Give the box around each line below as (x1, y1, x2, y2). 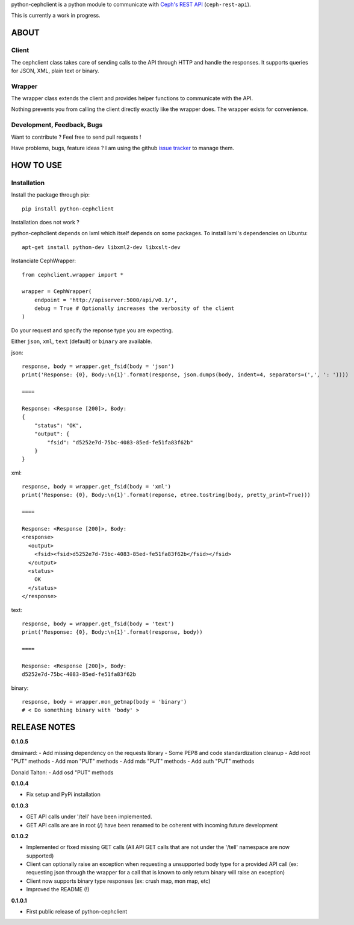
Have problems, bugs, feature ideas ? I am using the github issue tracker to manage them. (11, 145, 235, 151)
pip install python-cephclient (22, 205, 114, 212)
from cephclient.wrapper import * (22, 271, 123, 278)
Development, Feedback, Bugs (11, 121, 103, 129)
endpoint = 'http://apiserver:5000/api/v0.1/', (34, 296, 178, 303)
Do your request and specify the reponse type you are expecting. (11, 326, 173, 334)
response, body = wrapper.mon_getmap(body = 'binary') (22, 698, 187, 706)
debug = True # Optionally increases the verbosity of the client (34, 305, 235, 312)
